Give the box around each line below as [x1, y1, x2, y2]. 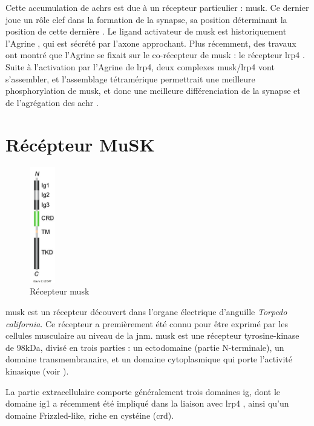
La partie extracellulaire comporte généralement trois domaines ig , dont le [5, 385, 281, 398]
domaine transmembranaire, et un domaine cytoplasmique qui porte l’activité [5, 353, 292, 365]
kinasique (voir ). [5, 364, 69, 377]
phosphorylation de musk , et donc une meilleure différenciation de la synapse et [5, 84, 301, 97]
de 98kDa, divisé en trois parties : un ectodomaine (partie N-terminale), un [5, 341, 284, 353]
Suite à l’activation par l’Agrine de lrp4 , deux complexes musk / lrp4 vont [5, 60, 275, 73]
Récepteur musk [30, 285, 90, 298]
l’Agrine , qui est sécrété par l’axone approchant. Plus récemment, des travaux [5, 36, 296, 49]
